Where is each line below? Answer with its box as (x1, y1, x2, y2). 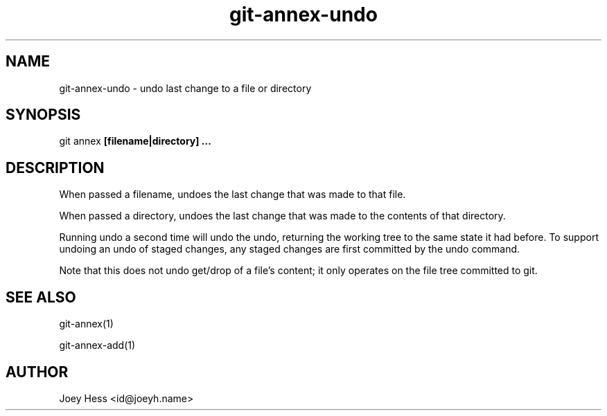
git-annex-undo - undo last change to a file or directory (59, 82, 312, 94)
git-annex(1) (59, 318, 114, 330)
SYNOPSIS (6, 106, 81, 124)
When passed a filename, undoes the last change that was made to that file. (59, 188, 406, 201)
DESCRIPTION (6, 159, 105, 177)
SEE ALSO (6, 288, 76, 306)
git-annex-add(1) (59, 339, 136, 352)
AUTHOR (6, 363, 69, 381)
